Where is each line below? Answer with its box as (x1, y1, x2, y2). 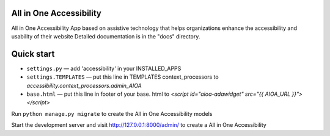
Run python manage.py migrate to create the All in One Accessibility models (11, 110, 213, 117)
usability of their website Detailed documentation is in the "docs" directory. (11, 32, 200, 40)
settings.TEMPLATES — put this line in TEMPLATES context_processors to (26, 73, 219, 81)
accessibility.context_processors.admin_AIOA (26, 82, 142, 89)
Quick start (11, 49, 55, 59)
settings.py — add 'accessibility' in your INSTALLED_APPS (26, 65, 182, 72)
